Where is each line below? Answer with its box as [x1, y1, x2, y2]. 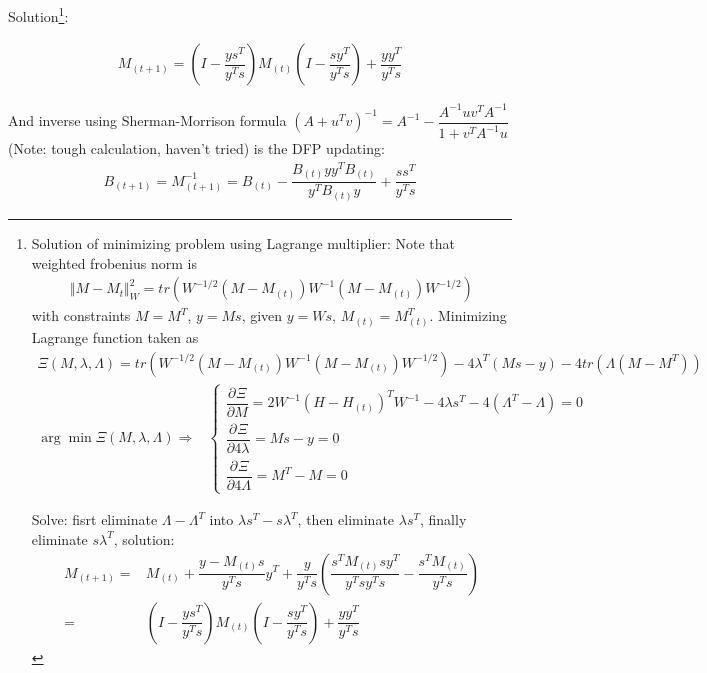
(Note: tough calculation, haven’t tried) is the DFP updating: [8, 138, 385, 159]
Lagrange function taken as [31, 326, 199, 347]
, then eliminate [297, 509, 395, 530]
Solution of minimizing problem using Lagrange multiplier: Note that [31, 232, 455, 253]
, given [241, 305, 283, 326]
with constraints [31, 305, 131, 326]
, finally [419, 509, 467, 530]
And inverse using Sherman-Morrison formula [8, 110, 287, 131]
